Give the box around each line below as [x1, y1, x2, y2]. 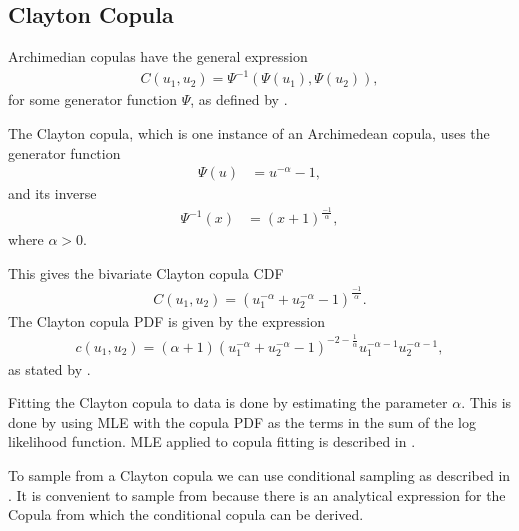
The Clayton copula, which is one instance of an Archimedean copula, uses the [8, 122, 490, 143]
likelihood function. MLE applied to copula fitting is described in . [8, 431, 416, 452]
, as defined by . [190, 89, 288, 110]
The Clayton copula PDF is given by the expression [8, 310, 326, 331]
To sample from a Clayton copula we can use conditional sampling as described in [8, 465, 511, 486]
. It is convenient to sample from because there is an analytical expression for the [8, 484, 506, 505]
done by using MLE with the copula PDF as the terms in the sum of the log [8, 411, 476, 432]
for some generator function [8, 89, 177, 110]
